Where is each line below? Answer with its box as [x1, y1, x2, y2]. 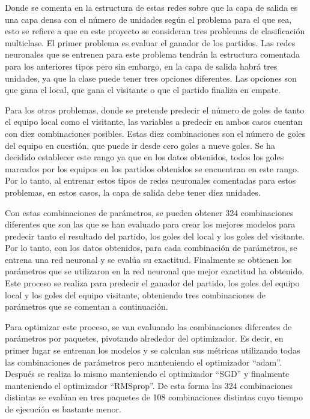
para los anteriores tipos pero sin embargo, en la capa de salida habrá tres [5, 59, 278, 72]
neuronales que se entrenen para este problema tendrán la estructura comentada [5, 48, 300, 61]
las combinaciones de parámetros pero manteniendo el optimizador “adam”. [5, 355, 282, 368]
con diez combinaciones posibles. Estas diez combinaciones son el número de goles [5, 127, 306, 139]
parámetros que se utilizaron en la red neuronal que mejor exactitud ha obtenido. [5, 265, 305, 277]
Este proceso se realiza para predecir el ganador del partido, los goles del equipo [5, 277, 300, 289]
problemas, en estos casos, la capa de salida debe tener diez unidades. [5, 185, 261, 198]
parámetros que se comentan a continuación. [5, 300, 168, 313]
